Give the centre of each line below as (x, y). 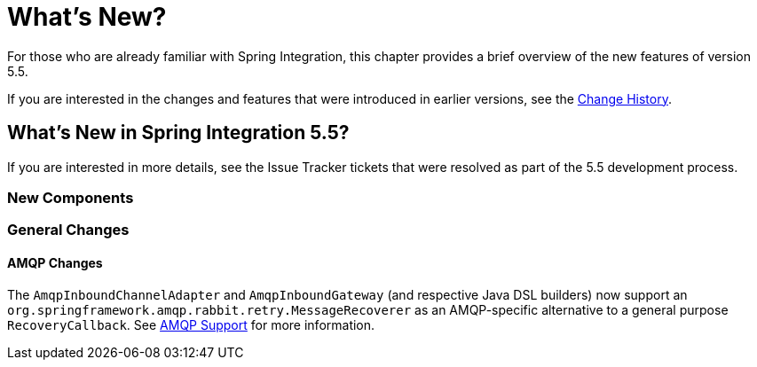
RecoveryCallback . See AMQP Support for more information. (191, 324)
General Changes (68, 230)
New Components (71, 197)
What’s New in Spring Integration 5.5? (178, 133)
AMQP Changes (55, 262)
